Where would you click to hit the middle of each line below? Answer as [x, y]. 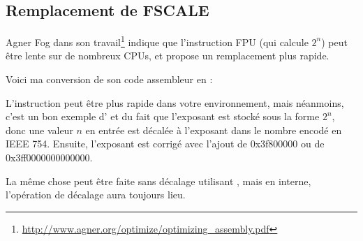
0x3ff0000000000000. [49, 158]
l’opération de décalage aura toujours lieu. [96, 195]
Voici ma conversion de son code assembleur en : [109, 79]
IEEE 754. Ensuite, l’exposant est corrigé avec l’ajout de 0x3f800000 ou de [165, 144]
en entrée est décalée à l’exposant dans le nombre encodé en [214, 130]
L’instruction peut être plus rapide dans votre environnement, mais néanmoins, [175, 102]
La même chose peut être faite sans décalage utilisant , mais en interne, [158, 181]
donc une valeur [39, 130]
